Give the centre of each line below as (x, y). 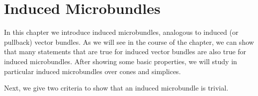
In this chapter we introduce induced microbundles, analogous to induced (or (121, 32)
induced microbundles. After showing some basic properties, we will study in (121, 61)
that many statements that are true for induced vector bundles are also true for (125, 51)
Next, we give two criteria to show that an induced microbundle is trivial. (116, 88)
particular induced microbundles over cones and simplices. (92, 71)
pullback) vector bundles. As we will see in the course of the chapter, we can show (129, 42)
